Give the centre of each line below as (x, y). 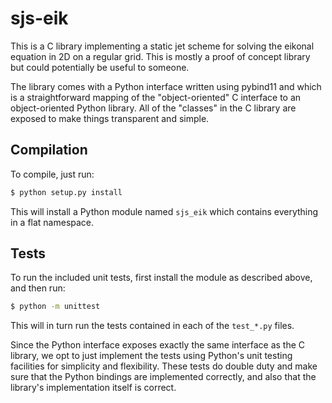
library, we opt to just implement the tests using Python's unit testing (151, 356)
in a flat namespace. (52, 222)
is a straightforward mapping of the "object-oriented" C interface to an (156, 97)
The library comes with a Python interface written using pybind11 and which (166, 86)
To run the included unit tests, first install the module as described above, (161, 278)
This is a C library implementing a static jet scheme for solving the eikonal (162, 46)
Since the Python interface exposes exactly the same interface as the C (158, 345)
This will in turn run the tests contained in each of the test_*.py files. (152, 326)
